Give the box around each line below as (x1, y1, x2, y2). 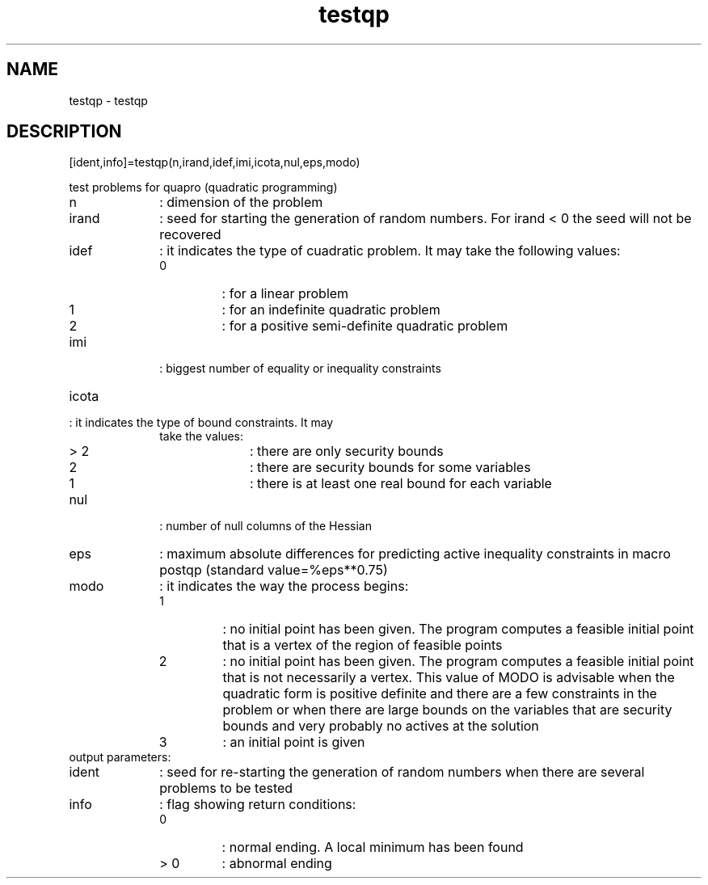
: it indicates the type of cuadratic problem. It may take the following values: (159, 242, 621, 259)
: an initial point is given (222, 734, 365, 751)
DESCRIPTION (6, 121, 122, 142)
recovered (159, 226, 221, 243)
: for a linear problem (221, 285, 349, 302)
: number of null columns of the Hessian (159, 519, 372, 533)
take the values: (159, 429, 244, 444)
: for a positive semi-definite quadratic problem (221, 318, 508, 335)
